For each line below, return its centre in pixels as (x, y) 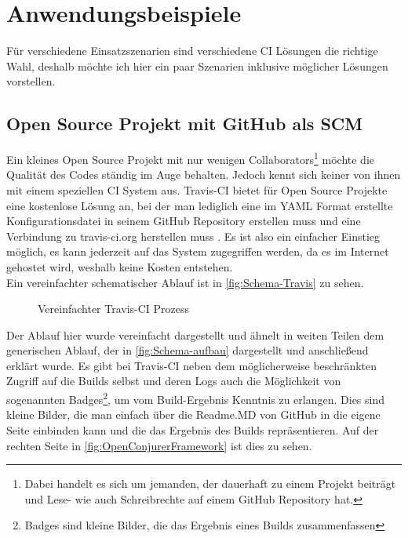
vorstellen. (31, 81)
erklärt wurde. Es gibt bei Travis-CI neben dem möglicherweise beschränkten (192, 365)
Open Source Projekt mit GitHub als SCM (185, 124)
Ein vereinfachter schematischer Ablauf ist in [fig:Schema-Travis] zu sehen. (185, 282)
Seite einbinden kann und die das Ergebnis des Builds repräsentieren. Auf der (193, 429)
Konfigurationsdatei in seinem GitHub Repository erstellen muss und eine (184, 221)
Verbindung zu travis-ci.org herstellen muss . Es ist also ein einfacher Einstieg (193, 236)
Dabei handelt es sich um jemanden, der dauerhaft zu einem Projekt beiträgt (210, 483)
